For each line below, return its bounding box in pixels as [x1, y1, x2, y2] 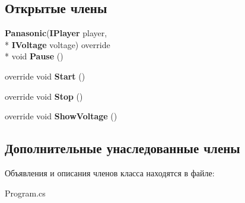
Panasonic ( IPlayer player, [5, 27, 107, 39]
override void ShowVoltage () [5, 110, 117, 122]
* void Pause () [5, 50, 63, 62]
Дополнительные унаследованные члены [5, 139, 240, 157]
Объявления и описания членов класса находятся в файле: [5, 166, 215, 179]
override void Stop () [5, 90, 83, 102]
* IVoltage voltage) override [5, 38, 110, 50]
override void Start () [5, 69, 85, 82]
